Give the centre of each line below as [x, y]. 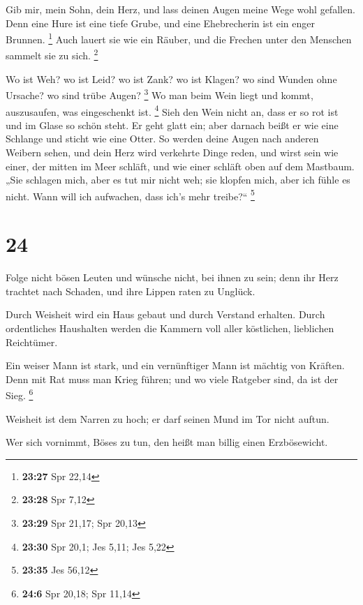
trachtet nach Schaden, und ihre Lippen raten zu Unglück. [131, 291]
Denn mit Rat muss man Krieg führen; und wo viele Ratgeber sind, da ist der [172, 379]
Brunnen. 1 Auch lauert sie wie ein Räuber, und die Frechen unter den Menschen [179, 38]
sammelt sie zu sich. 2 [52, 54]
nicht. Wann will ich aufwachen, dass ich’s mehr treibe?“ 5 [130, 195]
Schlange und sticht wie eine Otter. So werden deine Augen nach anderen [162, 139]
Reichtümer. [32, 342]
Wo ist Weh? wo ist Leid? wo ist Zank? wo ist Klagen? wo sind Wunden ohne [171, 79]
